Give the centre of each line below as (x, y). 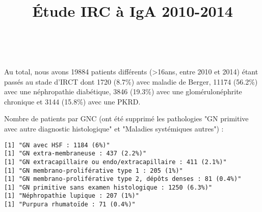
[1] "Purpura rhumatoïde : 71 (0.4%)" (70, 205)
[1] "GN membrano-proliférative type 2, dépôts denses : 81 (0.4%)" (123, 179)
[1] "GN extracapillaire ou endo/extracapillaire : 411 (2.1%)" (115, 162)
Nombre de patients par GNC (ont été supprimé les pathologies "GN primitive (126, 118)
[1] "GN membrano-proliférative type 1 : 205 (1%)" (94, 170)
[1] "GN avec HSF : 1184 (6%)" (57, 145)
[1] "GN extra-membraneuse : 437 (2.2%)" (75, 154)
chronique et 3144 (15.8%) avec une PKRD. (72, 101)
